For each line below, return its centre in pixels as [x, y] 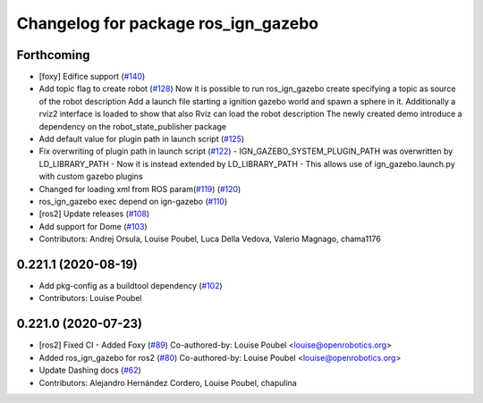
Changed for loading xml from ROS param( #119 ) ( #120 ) [140, 189]
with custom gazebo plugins [91, 176]
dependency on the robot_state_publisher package [133, 126]
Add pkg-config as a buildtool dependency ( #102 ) [131, 286]
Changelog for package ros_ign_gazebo [168, 23]
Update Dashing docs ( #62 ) [90, 370]
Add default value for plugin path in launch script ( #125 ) [142, 139]
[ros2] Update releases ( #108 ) [94, 214]
